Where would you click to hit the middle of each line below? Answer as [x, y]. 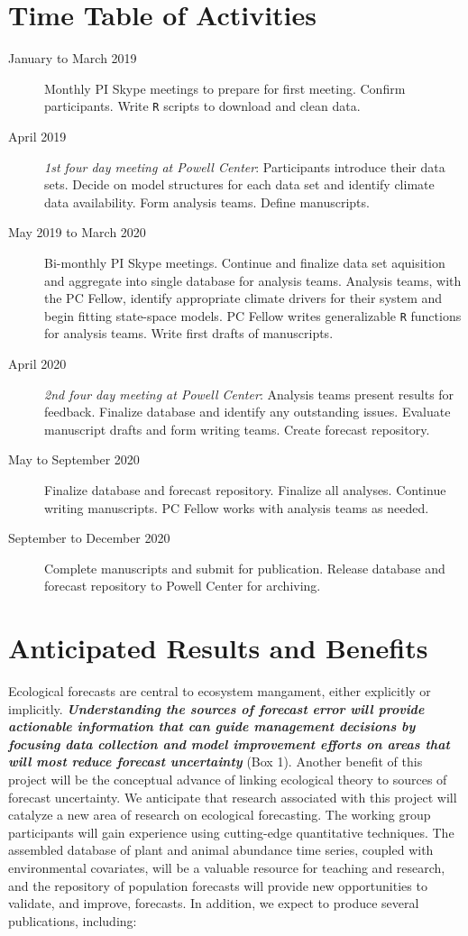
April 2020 [37, 363]
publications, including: [73, 920]
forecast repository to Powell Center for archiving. [183, 586]
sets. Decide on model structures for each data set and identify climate [239, 184]
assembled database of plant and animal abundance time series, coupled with [221, 850]
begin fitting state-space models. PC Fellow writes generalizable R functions [253, 315]
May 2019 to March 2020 [77, 232]
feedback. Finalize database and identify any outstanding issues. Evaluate [248, 412]
